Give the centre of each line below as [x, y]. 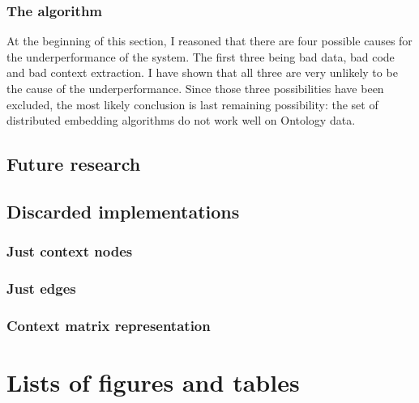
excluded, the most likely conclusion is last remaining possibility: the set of [192, 104]
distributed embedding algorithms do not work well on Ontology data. [181, 120]
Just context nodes [70, 251]
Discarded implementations [123, 211]
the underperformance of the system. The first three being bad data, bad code [201, 56]
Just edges [41, 288]
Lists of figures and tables [153, 382]
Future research [74, 164]
